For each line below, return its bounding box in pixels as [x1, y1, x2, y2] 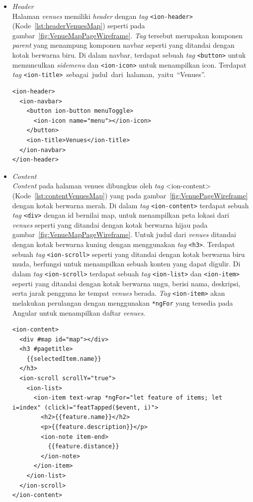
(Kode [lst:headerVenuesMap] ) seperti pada [12, 20, 145, 31]
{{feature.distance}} [48, 443, 119, 450]
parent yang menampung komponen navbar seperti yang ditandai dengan [12, 40, 235, 50]
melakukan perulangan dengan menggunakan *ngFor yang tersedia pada [12, 297, 233, 308]
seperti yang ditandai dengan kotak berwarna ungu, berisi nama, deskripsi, [12, 278, 241, 288]
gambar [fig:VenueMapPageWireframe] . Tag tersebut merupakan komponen [12, 30, 243, 40]
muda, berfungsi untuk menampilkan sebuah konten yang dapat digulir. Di [12, 258, 241, 269]
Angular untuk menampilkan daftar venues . [12, 307, 146, 318]
